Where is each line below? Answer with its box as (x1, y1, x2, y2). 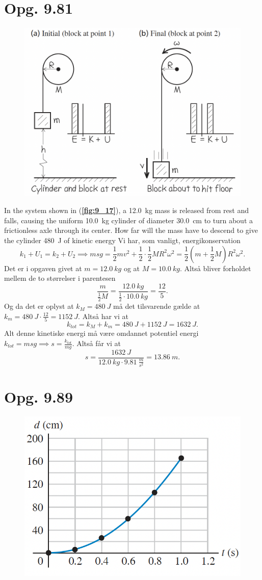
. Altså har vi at (78, 310, 129, 321)
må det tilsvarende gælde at (113, 301, 200, 311)
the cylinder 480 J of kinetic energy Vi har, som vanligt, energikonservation (4, 235, 241, 246)
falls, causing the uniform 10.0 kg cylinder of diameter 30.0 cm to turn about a (4, 215, 253, 225)
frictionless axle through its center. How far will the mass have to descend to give (4, 225, 258, 235)
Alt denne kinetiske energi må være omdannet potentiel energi (4, 328, 199, 338)
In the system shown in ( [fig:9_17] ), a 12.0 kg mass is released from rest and (4, 205, 249, 216)
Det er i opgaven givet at (4, 262, 82, 273)
